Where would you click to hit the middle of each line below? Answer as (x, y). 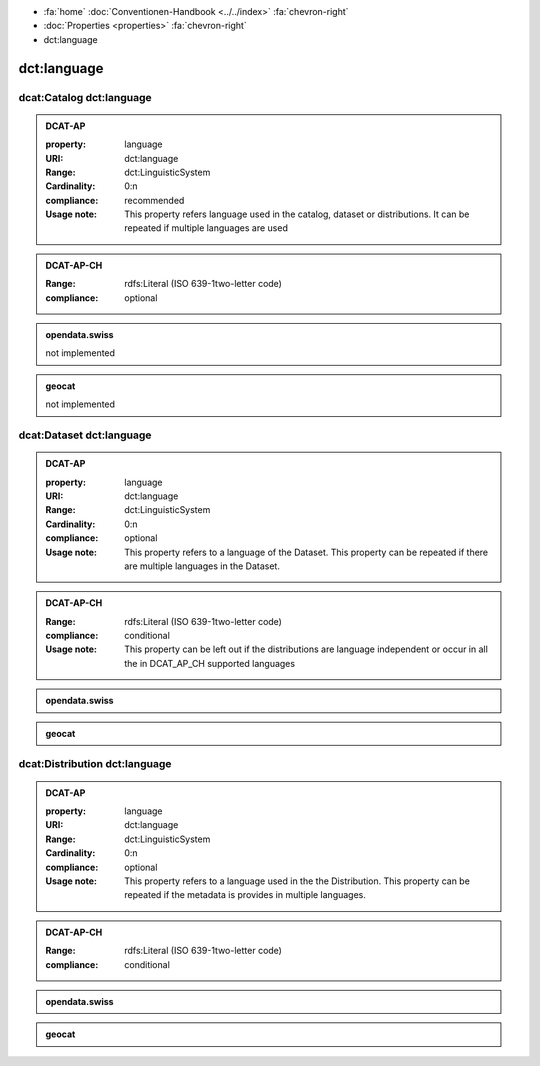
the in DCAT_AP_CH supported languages (209, 663)
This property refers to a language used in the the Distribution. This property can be (297, 881)
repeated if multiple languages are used (206, 228)
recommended (154, 200)
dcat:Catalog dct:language (85, 97)
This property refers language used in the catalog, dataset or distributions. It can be (297, 214)
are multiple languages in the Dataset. (202, 566)
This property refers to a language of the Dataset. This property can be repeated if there (306, 552)
